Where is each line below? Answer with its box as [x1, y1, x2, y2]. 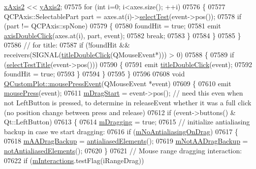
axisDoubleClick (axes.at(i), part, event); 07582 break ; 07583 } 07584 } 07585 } [4, 30, 241, 40]
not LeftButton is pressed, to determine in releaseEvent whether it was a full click [4, 97, 252, 107]
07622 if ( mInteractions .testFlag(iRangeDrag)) [4, 155, 144, 165]
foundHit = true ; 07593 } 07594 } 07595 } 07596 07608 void [4, 69, 185, 79]
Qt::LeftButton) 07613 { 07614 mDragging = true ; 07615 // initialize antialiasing [4, 117, 250, 127]
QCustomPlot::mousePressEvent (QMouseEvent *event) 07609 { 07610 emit [4, 78, 231, 88]
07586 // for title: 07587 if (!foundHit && [4, 40, 130, 50]
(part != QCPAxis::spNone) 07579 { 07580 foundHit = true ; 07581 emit [4, 21, 221, 31]
